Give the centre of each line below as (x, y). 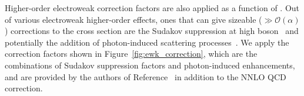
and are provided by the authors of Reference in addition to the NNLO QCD (146, 76)
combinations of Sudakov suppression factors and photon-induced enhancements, (150, 65)
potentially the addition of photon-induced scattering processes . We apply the (147, 42)
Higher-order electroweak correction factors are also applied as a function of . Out (152, 8)
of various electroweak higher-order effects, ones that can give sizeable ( (133, 19)
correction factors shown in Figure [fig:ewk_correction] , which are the (131, 54)
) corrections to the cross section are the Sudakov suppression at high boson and (152, 31)
